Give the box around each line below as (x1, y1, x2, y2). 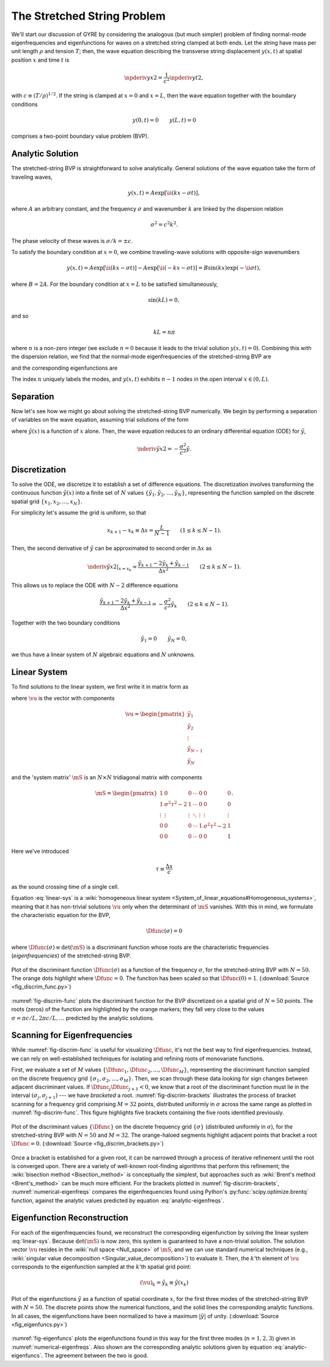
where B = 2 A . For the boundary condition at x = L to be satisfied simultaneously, (11, 280, 218, 288)
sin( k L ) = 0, (147, 296, 180, 303)
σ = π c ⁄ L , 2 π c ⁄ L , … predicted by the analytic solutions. (11, 1014, 155, 1022)
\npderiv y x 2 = (124, 74, 163, 81)
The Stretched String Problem (11, 9, 166, 23)
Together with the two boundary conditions (11, 619, 120, 626)
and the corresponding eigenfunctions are (11, 364, 118, 372)
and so (11, 312, 29, 320)
